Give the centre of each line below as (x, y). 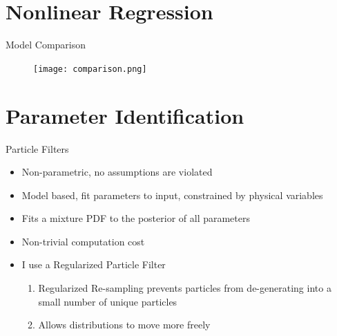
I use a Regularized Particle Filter (94, 264)
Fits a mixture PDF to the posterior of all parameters (136, 218)
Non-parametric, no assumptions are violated (117, 172)
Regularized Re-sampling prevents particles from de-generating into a (185, 288)
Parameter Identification (125, 115)
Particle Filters (37, 148)
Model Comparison (46, 45)
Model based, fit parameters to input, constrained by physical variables (172, 195)
